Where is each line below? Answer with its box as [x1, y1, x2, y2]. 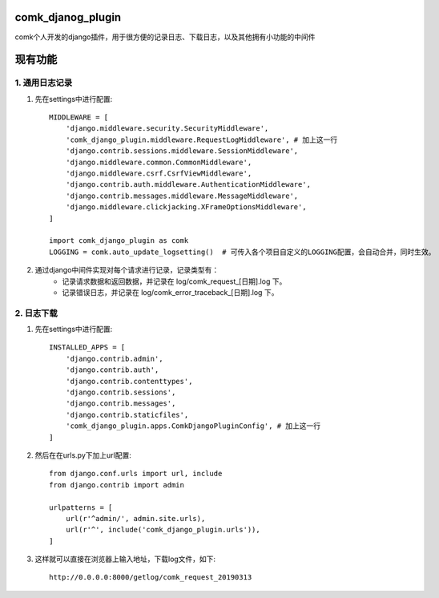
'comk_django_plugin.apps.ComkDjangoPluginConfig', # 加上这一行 [65, 422, 321, 430]
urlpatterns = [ [49, 503, 113, 512]
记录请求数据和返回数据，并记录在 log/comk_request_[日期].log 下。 [62, 277, 287, 286]
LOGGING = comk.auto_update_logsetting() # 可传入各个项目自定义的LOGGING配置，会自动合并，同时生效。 [49, 247, 436, 257]
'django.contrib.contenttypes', [65, 377, 193, 386]
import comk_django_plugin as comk [49, 236, 189, 245]
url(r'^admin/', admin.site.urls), [65, 514, 206, 523]
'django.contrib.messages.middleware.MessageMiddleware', [65, 191, 299, 200]
